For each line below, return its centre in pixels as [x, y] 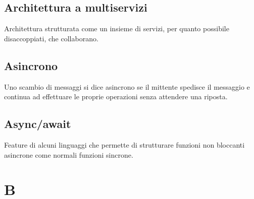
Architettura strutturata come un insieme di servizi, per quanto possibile [117, 28]
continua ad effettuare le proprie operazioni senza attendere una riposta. [116, 96]
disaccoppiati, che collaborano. [51, 38]
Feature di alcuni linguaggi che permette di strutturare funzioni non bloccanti [124, 144]
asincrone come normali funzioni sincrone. [69, 154]
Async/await [38, 124]
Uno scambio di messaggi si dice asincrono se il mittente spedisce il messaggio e [127, 86]
